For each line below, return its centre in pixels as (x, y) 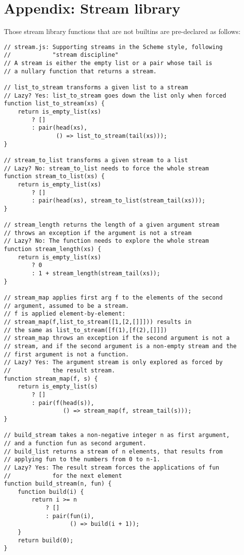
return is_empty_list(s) (58, 387)
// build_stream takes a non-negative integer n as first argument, (117, 435)
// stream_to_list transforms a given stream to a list (96, 160)
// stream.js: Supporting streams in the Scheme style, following (114, 47)
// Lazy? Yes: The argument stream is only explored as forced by (114, 362)
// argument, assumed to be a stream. (66, 306)
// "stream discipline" (61, 55)
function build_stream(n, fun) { (58, 484)
